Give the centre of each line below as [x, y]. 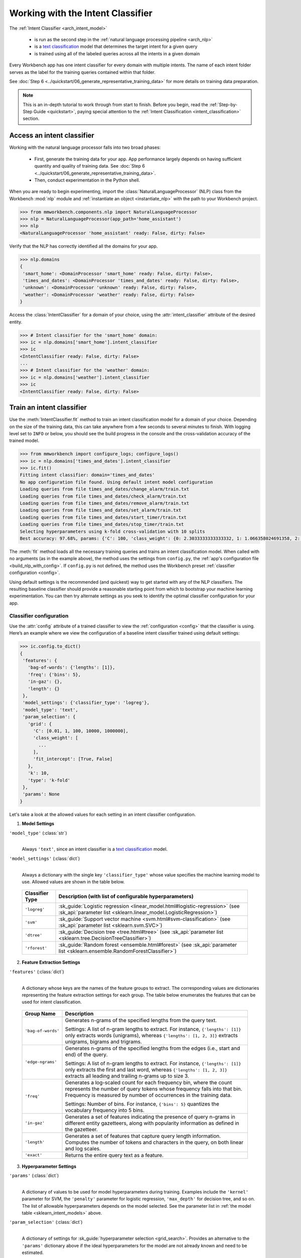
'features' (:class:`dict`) [37, 972]
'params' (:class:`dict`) [34, 1175]
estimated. [33, 1252]
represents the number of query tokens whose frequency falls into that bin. [154, 1088]
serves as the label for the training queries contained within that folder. [82, 72]
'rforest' [36, 948]
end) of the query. [86, 1054]
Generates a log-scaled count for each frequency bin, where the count [148, 1082]
